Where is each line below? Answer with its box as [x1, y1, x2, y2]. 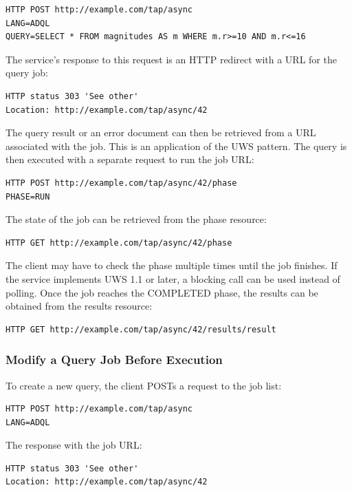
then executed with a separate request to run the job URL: [5, 152, 254, 167]
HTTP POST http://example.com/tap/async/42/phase [5, 178, 237, 188]
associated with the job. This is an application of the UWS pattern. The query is [5, 138, 347, 153]
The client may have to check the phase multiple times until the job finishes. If [5, 258, 338, 272]
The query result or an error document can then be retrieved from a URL [5, 125, 316, 140]
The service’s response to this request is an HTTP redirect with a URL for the [5, 52, 337, 66]
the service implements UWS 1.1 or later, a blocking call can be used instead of [5, 271, 340, 286]
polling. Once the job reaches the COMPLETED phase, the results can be [5, 285, 318, 299]
